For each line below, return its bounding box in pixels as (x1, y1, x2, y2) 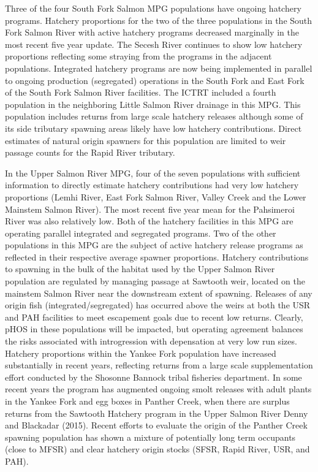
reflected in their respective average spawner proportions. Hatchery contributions (5, 250, 309, 263)
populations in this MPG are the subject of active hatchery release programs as (5, 238, 303, 251)
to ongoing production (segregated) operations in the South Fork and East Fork (5, 74, 305, 86)
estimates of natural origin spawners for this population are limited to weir (5, 134, 286, 147)
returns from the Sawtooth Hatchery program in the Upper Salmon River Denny (5, 406, 308, 419)
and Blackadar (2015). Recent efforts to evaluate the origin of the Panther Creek (5, 419, 308, 432)
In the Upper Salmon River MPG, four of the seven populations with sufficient (5, 166, 301, 179)
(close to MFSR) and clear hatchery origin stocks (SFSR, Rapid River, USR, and (5, 443, 310, 455)
